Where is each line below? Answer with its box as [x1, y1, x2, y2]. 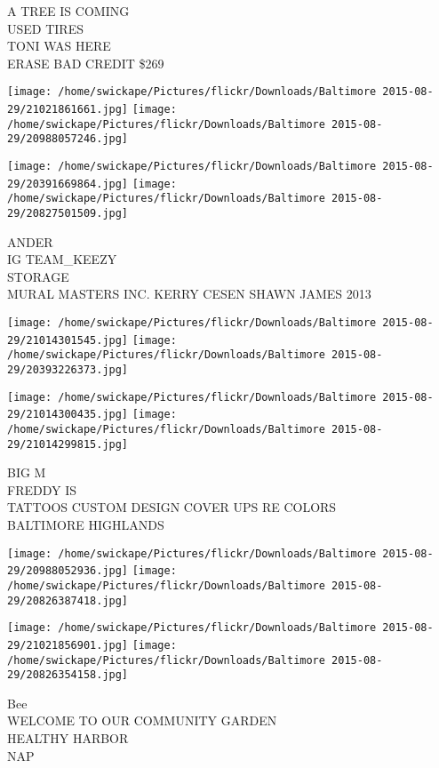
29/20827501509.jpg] [7, 206, 129, 220]
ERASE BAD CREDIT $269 [7, 53, 164, 72]
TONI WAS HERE [7, 36, 111, 55]
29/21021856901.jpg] [7, 638, 129, 652]
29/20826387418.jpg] [7, 594, 129, 607]
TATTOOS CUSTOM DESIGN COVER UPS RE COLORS [7, 498, 337, 516]
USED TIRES [7, 19, 84, 37]
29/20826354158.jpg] [7, 668, 129, 682]
